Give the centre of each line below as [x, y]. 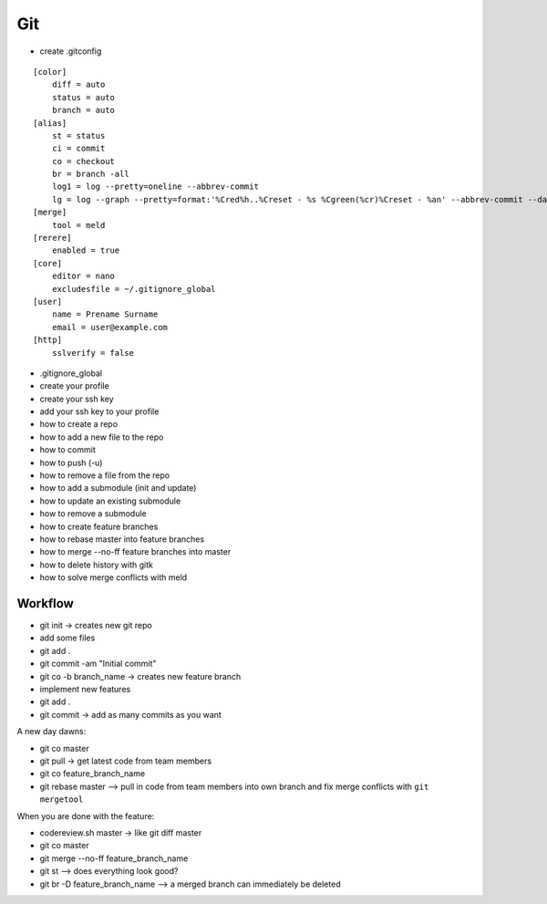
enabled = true [86, 250]
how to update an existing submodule [110, 501]
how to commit [67, 450]
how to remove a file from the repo [105, 475]
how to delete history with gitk [97, 565]
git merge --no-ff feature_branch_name [114, 858]
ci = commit [78, 149]
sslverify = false [93, 353]
